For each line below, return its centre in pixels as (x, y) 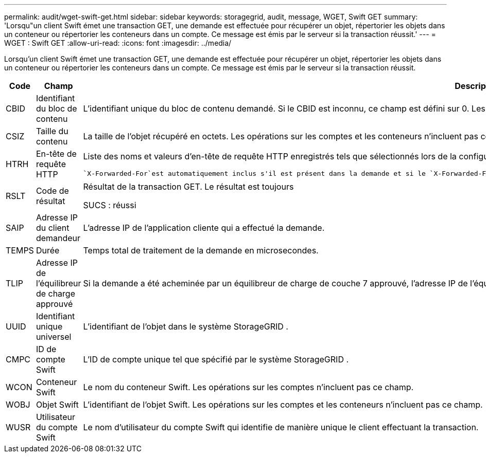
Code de (52, 191)
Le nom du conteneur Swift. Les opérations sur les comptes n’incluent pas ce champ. (248, 387)
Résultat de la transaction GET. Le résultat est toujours (188, 187)
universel (54, 337)
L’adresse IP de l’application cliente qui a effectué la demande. (204, 228)
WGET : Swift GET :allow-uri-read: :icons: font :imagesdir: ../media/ (118, 43)
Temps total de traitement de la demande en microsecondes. (201, 250)
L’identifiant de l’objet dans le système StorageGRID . (186, 326)
